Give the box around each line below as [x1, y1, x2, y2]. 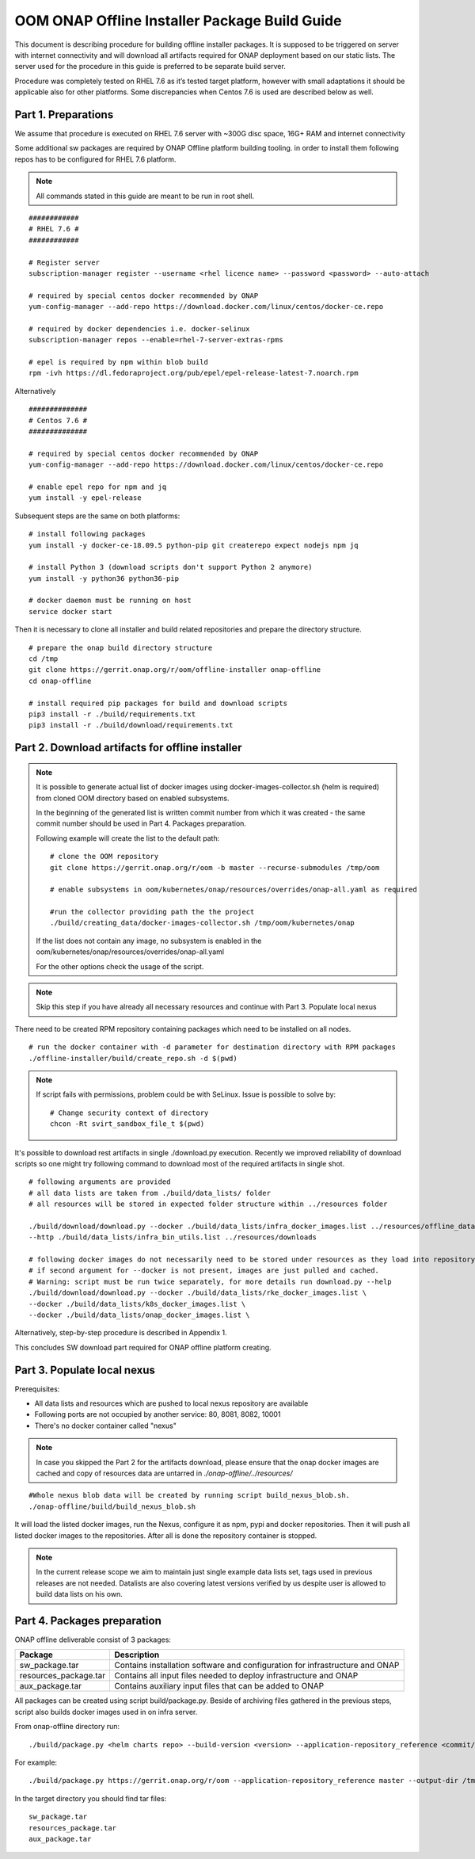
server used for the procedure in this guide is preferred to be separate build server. [14, 62, 287, 71]
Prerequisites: [14, 1384, 60, 1394]
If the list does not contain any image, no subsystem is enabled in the [36, 936, 262, 945]
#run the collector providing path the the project [50, 907, 255, 917]
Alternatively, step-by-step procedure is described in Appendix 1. [14, 1328, 227, 1338]
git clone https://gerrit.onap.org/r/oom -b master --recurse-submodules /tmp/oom [50, 863, 380, 872]
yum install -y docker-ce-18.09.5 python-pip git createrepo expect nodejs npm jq [28, 540, 359, 550]
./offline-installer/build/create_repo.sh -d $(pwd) [28, 1054, 237, 1063]
